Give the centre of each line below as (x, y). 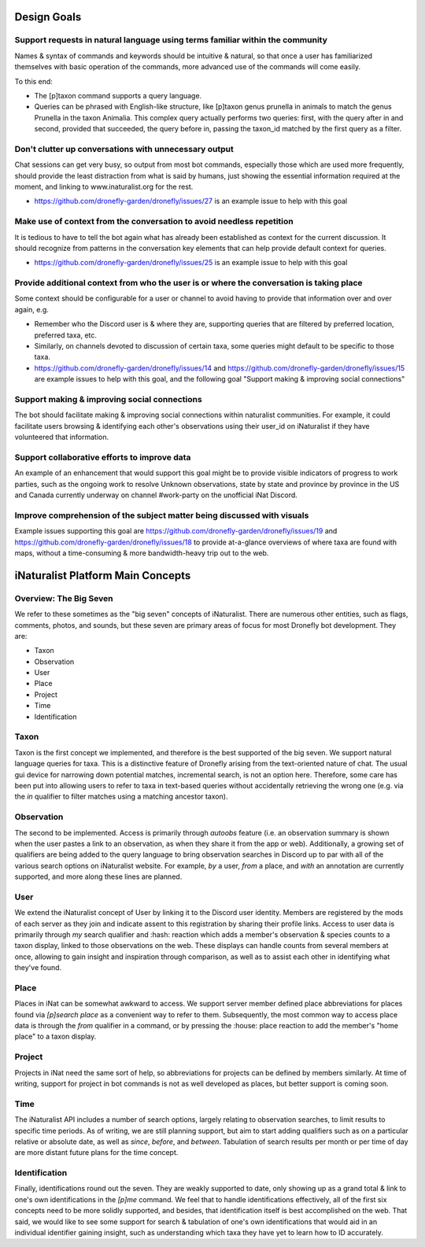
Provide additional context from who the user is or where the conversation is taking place (188, 283)
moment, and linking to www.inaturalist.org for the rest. (104, 187)
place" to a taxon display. (55, 1037)
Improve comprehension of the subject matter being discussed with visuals (162, 515)
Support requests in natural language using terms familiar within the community (171, 40)
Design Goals (48, 17)
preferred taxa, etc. (66, 335)
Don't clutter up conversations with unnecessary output (124, 149)
